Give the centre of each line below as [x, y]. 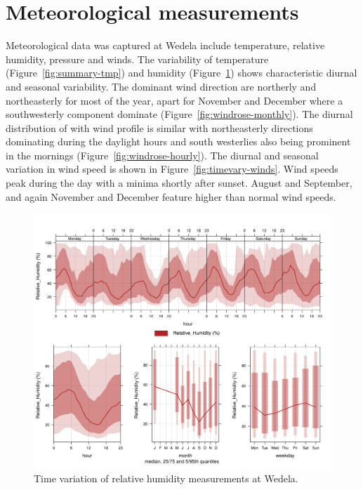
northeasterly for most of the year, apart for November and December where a [174, 100]
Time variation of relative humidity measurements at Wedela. [166, 478]
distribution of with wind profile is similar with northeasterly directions [159, 127]
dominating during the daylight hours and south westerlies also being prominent [178, 141]
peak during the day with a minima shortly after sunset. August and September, [179, 183]
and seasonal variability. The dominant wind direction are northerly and [161, 86]
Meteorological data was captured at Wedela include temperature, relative [165, 45]
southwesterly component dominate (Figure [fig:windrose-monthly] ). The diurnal [179, 114]
